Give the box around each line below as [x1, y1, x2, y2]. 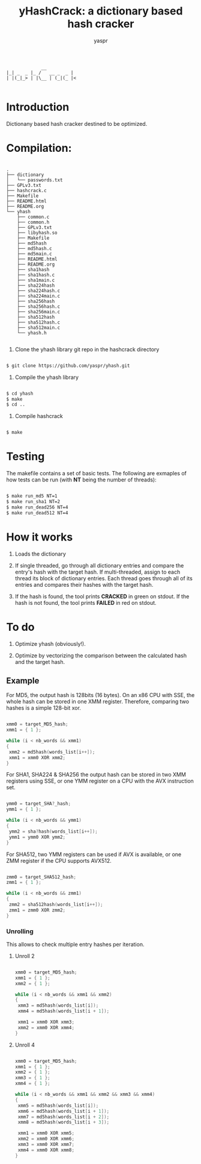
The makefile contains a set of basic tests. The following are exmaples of [6, 470, 187, 477]
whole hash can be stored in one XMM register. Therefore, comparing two [6, 698, 190, 706]
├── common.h [17, 219, 50, 225]
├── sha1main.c [17, 277, 55, 283]
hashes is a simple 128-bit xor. [6, 704, 81, 712]
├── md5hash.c [17, 245, 52, 251]
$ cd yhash [6, 390, 34, 396]
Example [6, 675, 40, 686]
